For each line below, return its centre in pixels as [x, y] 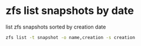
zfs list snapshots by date [70, 11]
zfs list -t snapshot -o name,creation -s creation [70, 37]
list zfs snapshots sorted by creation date [56, 27]
